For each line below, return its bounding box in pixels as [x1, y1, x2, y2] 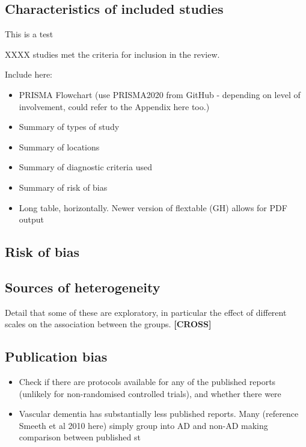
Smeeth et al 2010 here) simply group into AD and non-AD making [19, 419, 268, 431]
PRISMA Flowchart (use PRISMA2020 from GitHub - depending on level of [19, 88, 301, 100]
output [19, 213, 44, 226]
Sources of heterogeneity [5, 277, 161, 296]
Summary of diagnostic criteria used [19, 161, 152, 173]
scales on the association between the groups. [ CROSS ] [5, 318, 212, 330]
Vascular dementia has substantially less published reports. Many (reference [19, 407, 299, 420]
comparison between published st [19, 431, 141, 443]
